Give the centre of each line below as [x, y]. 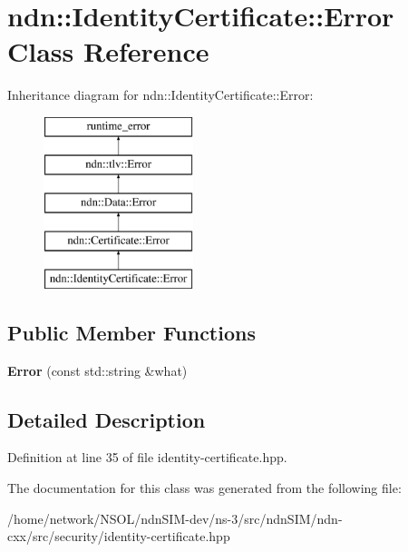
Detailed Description [107, 419]
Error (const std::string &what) [97, 370]
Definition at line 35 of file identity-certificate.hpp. [147, 457]
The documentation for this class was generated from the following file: [204, 488]
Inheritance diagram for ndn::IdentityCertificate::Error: [160, 95]
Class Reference [108, 51]
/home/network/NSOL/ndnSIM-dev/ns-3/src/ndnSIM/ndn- [175, 518]
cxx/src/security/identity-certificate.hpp [119, 536]
